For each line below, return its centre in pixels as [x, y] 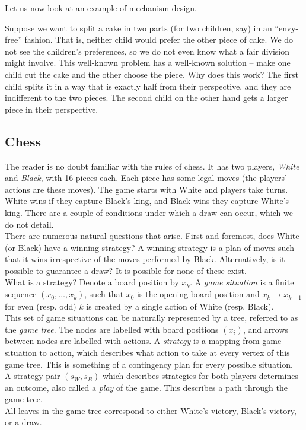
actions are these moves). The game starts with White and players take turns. [146, 189]
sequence [21, 294]
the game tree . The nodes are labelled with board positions [112, 329]
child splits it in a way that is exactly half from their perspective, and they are [148, 86]
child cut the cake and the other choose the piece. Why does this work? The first [152, 74]
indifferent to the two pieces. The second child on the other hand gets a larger [146, 98]
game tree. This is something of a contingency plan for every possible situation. [149, 364]
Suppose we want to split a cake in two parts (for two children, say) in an [138, 28]
